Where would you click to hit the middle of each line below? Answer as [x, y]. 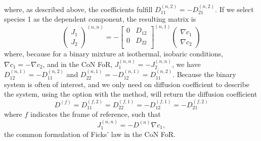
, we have [186, 64]
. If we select [234, 9]
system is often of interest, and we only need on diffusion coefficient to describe [127, 84]
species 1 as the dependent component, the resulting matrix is [100, 19]
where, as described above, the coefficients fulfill [78, 9]
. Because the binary [204, 74]
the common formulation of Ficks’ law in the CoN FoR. [90, 134]
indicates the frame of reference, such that [96, 114]
